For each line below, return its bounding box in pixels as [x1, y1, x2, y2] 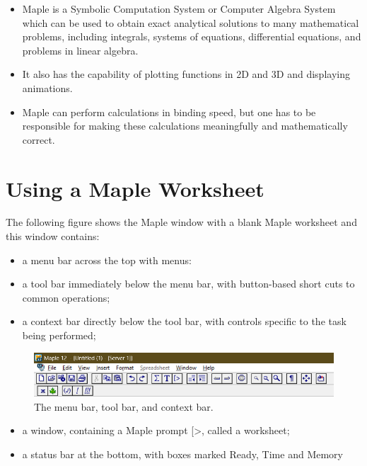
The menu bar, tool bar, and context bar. [34, 399, 214, 414]
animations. [22, 80, 73, 95]
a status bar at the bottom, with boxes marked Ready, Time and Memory [22, 447, 343, 462]
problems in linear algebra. [22, 42, 139, 57]
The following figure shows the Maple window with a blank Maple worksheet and [6, 215, 357, 229]
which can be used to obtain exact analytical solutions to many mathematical [22, 15, 359, 30]
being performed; [22, 328, 96, 343]
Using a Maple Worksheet [6, 174, 264, 203]
